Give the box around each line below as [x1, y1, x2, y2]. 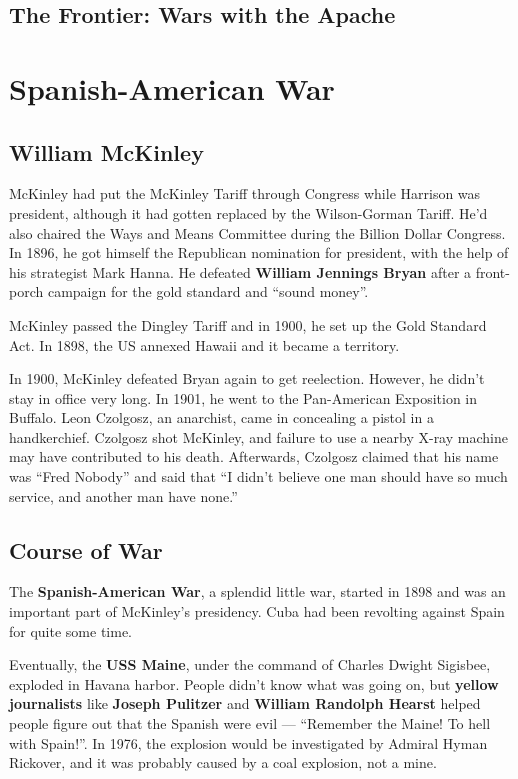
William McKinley [9, 136, 204, 167]
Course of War [9, 534, 163, 565]
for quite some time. [9, 620, 132, 641]
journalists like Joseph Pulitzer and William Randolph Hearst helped [9, 693, 481, 714]
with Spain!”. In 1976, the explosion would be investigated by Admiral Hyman [9, 732, 488, 753]
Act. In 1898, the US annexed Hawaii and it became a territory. [9, 334, 400, 355]
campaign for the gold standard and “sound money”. [47, 281, 369, 302]
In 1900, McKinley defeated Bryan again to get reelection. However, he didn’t [9, 368, 485, 389]
